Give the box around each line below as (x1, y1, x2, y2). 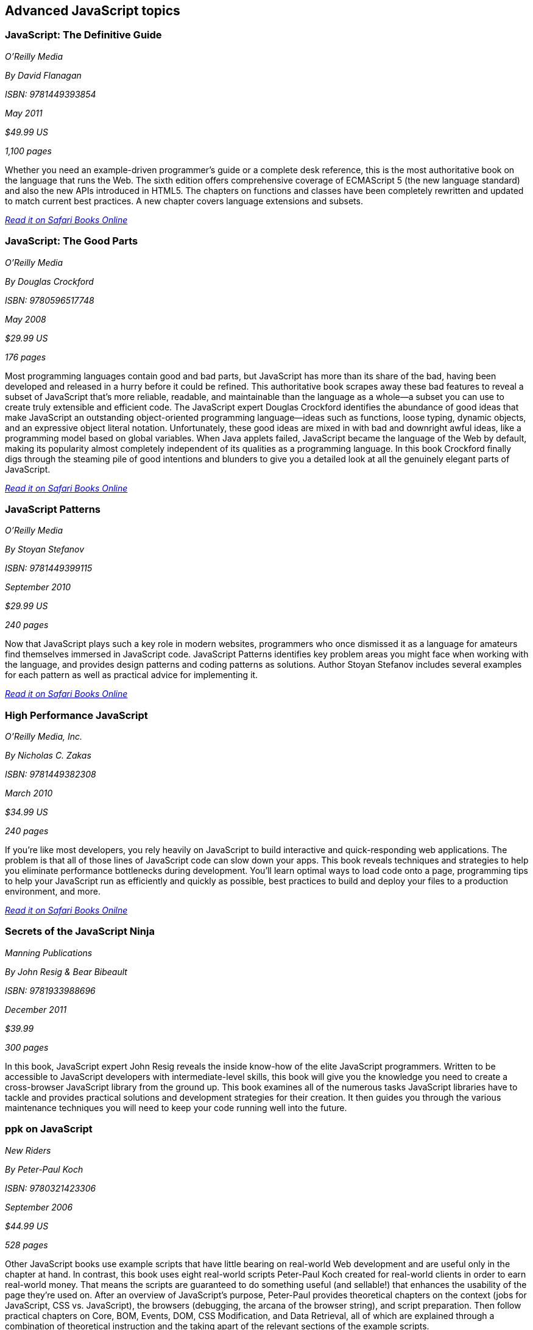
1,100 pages (5, 145, 52, 156)
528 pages (5, 1239, 48, 1250)
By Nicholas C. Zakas (5, 750, 91, 761)
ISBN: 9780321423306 (5, 1182, 96, 1193)
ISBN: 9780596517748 (5, 295, 94, 306)
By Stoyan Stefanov (5, 544, 85, 555)
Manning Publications (5, 947, 93, 958)
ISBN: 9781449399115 (5, 563, 93, 574)
